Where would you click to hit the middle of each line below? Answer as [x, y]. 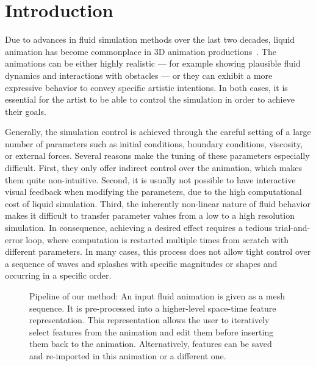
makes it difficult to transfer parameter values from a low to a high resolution [150, 215]
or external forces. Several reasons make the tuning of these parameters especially [157, 156]
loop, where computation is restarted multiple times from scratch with [157, 239]
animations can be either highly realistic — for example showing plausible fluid [153, 63]
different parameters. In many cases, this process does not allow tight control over [158, 251]
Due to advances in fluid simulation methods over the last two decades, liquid [150, 39]
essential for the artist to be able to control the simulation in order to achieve [150, 99]
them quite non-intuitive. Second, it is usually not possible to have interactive [150, 179]
